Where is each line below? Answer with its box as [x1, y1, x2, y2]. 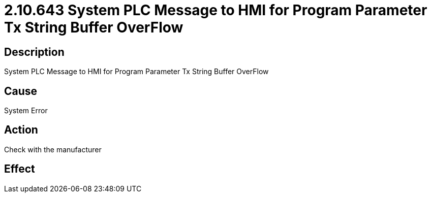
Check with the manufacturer [4, 145, 102, 154]
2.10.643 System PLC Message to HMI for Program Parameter [4, 2, 427, 19]
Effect [4, 162, 35, 176]
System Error [4, 106, 48, 115]
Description [4, 45, 65, 58]
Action [4, 123, 38, 137]
